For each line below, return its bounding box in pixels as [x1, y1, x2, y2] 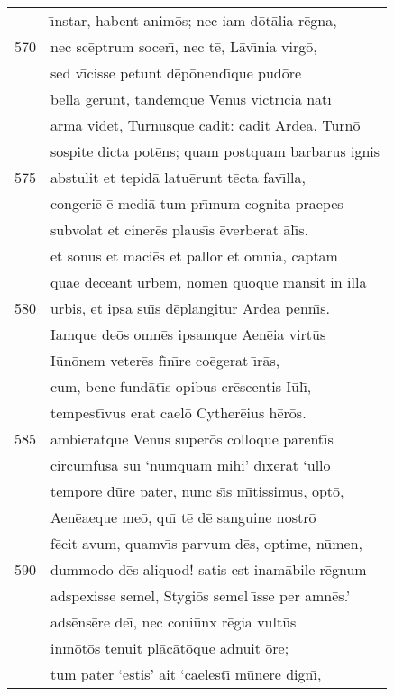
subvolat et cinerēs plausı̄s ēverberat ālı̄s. [50, 219, 308, 240]
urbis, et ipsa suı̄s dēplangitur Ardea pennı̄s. [50, 298, 330, 318]
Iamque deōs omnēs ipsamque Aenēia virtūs [50, 324, 326, 344]
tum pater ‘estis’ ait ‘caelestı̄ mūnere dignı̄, [50, 664, 322, 684]
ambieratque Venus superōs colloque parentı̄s [50, 428, 334, 449]
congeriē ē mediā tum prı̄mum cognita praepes [50, 193, 344, 214]
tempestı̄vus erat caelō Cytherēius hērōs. [50, 402, 307, 423]
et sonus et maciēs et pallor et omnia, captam [50, 245, 338, 266]
